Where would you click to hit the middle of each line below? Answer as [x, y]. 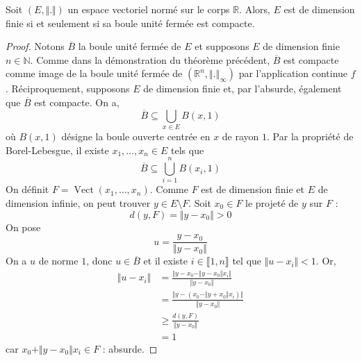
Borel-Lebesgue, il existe [57, 150]
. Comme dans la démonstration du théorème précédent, [150, 59]
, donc [99, 261]
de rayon [240, 136]
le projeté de [272, 203]
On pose [23, 227]
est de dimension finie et [253, 189]
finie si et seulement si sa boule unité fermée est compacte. [130, 23]
